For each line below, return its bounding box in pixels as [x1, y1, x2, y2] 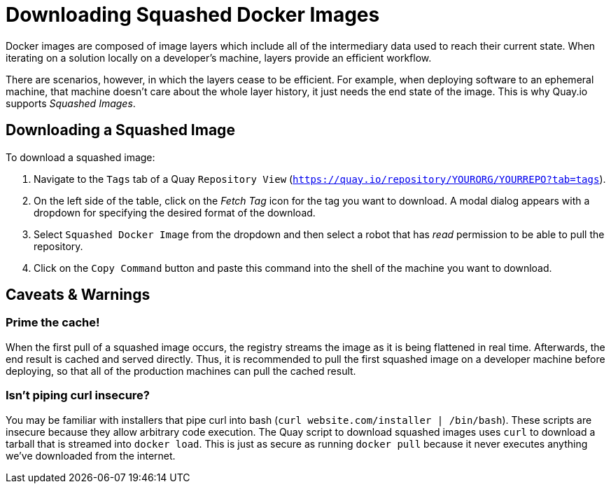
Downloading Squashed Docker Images [6, 3, 380, 27]
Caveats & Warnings [6, 286, 150, 304]
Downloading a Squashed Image [6, 121, 235, 139]
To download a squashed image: [6, 151, 155, 163]
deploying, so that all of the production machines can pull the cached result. [6, 364, 356, 377]
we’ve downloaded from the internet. [6, 449, 176, 462]
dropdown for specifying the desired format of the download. [34, 206, 316, 219]
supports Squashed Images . [6, 97, 136, 109]
